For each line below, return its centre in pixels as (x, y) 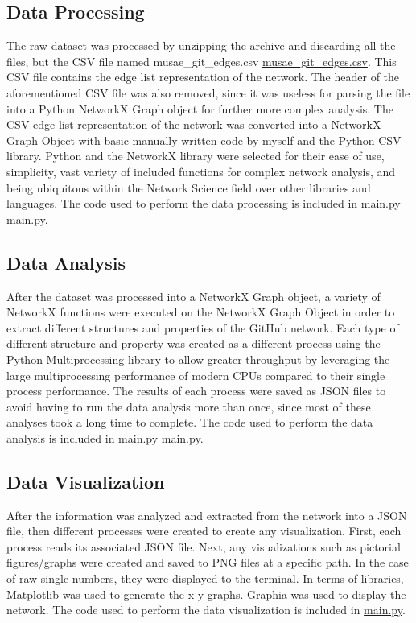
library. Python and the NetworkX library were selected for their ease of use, (196, 156)
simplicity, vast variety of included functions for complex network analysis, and (201, 171)
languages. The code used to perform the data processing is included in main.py (204, 203)
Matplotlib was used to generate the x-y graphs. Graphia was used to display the (206, 594)
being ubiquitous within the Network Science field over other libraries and (189, 187)
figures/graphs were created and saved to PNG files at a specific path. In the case (208, 562)
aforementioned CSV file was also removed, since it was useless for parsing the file (208, 92)
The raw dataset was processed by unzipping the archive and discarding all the (201, 45)
